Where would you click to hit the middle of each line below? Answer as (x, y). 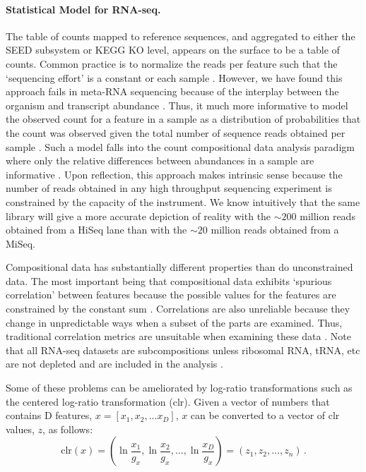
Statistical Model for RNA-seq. (83, 9)
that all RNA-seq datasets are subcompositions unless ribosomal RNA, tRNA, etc (183, 350)
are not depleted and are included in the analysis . (114, 364)
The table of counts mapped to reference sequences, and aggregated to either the (181, 36)
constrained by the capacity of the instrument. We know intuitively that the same (183, 201)
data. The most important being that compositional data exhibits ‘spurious (169, 280)
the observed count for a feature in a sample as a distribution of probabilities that (183, 119)
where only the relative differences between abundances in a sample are (160, 161)
